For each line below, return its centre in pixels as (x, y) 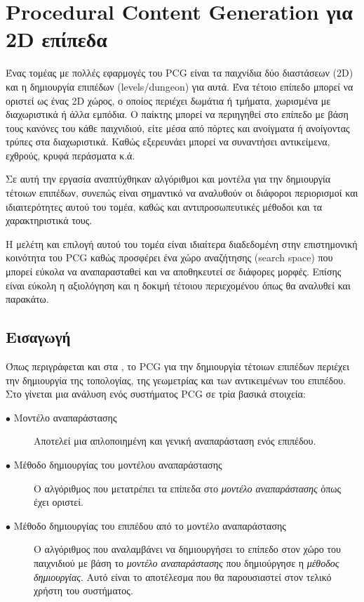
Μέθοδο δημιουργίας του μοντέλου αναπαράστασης (118, 464)
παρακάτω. (27, 299)
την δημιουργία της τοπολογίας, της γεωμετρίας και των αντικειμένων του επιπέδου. (176, 380)
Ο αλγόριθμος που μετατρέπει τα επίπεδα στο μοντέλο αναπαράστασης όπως (188, 488)
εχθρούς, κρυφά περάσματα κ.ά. (70, 155)
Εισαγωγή (38, 337)
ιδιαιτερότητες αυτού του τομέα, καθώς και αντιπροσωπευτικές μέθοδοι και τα (164, 206)
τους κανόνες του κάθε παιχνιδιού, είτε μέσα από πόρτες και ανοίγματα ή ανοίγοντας (178, 127)
